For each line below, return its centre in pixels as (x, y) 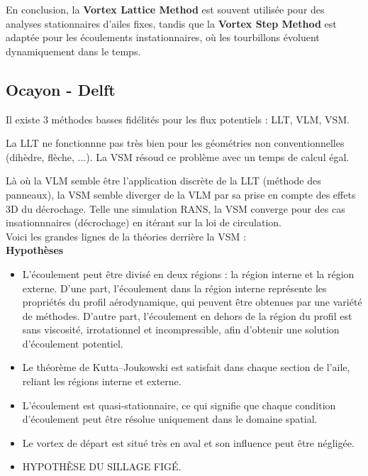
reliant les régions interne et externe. (102, 381)
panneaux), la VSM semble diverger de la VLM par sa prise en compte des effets (181, 194)
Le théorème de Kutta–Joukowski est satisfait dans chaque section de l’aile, (186, 367)
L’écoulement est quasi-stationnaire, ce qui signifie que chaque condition (179, 405)
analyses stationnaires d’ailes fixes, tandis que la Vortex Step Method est (171, 23)
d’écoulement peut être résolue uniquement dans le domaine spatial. (170, 419)
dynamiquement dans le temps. (73, 51)
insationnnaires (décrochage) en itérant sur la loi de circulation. (144, 222)
